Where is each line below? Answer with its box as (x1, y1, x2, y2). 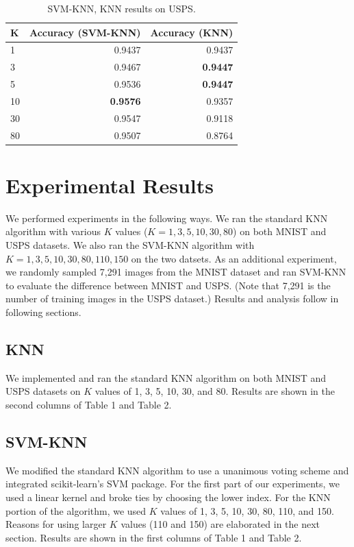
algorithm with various (5, 224, 101, 239)
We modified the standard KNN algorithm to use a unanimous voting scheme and (5, 463, 349, 477)
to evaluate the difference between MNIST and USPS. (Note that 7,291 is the (5, 278, 331, 292)
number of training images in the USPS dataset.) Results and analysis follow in (5, 291, 339, 306)
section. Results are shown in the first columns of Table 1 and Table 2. (5, 530, 302, 544)
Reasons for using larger (5, 517, 107, 531)
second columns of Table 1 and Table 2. (5, 398, 172, 412)
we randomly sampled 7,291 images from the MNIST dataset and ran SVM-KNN (5, 265, 346, 279)
